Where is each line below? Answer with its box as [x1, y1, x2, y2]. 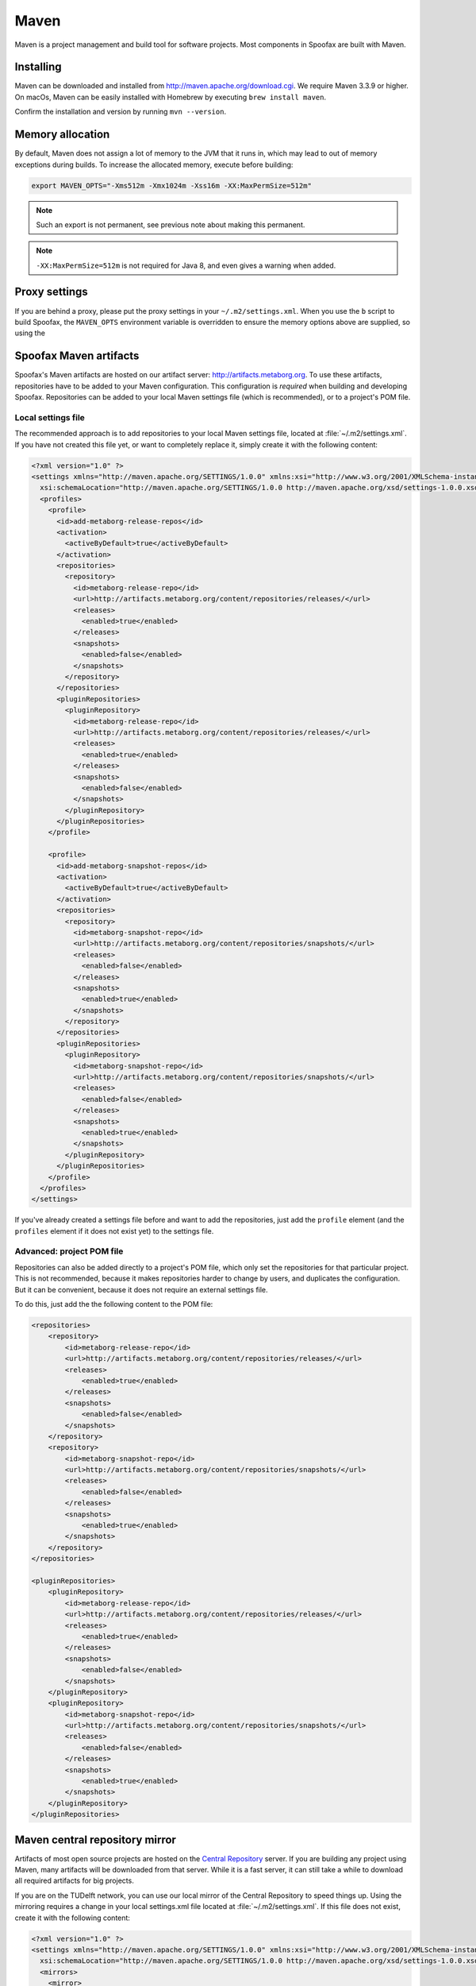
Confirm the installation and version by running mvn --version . [14, 107, 226, 117]
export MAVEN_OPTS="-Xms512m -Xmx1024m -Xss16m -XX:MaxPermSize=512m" [31, 181, 313, 190]
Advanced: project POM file [14, 1246, 124, 1257]
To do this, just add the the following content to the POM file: [14, 1300, 213, 1309]
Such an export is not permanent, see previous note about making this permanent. [36, 219, 305, 230]
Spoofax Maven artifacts [14, 350, 140, 363]
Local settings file [14, 411, 85, 423]
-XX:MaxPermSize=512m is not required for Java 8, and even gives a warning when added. [36, 261, 336, 270]
